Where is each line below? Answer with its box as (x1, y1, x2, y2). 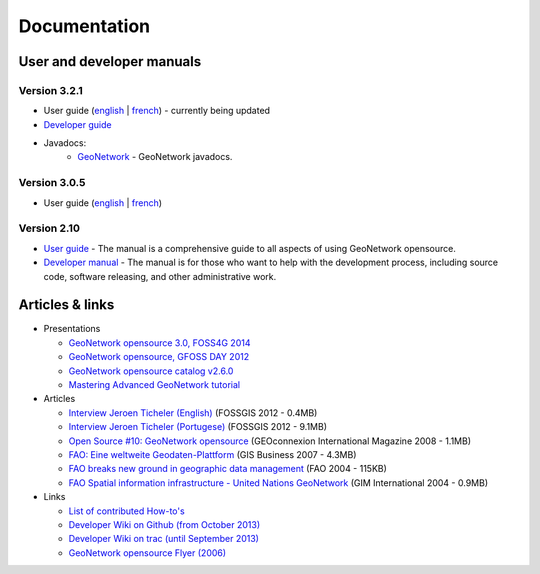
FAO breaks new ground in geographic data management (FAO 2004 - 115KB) (68, 463, 387, 475)
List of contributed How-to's (68, 505, 185, 517)
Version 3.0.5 (18, 176, 86, 190)
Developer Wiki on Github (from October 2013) (68, 518, 260, 530)
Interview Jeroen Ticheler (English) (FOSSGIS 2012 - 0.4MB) (68, 406, 318, 419)
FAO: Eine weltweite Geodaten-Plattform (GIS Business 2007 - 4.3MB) (68, 448, 357, 460)
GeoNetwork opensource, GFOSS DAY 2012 (68, 351, 250, 363)
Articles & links (18, 296, 115, 314)
